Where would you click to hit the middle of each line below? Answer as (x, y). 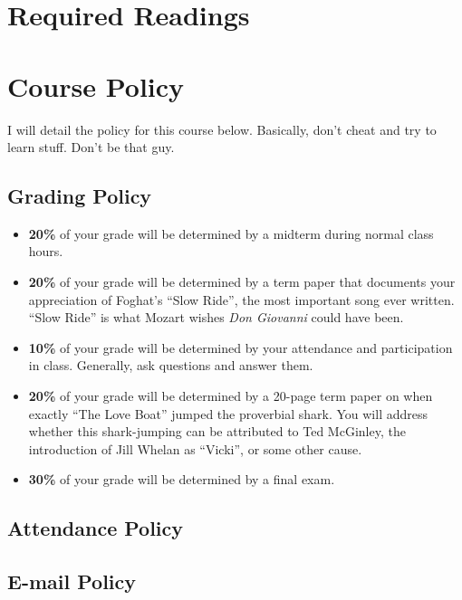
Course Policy (96, 86)
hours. (46, 251)
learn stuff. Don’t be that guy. (91, 147)
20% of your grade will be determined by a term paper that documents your (242, 282)
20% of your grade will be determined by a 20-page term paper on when (231, 396)
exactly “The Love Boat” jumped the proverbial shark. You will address (228, 413)
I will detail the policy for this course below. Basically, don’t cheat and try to (222, 129)
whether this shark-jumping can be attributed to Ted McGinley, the (217, 431)
